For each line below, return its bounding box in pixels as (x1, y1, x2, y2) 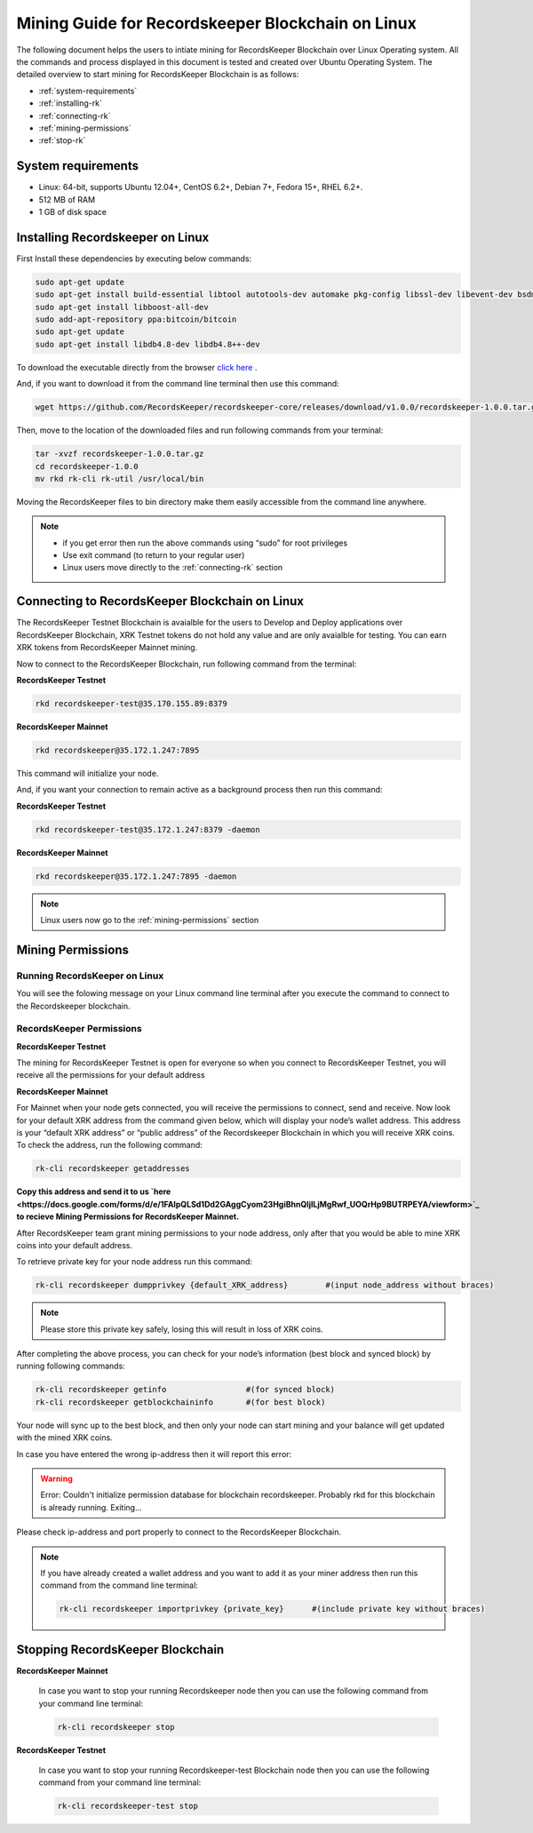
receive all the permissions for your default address (16, 1070, 205, 1080)
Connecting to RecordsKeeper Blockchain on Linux (16, 594, 305, 609)
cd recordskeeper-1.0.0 (35, 461, 139, 471)
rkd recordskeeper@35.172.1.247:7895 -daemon (35, 871, 237, 881)
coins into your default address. (16, 1239, 133, 1250)
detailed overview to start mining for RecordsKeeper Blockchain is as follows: (16, 69, 299, 80)
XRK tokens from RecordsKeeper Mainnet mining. (16, 642, 198, 653)
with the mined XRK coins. (16, 1432, 113, 1443)
